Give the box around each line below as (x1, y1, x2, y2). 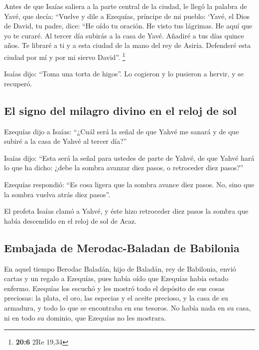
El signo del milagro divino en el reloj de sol (4, 102, 237, 118)
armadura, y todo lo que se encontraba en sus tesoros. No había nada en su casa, (4, 302, 251, 313)
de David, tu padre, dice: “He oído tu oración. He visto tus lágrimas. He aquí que (4, 20, 253, 31)
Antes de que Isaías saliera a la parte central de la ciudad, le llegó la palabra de (4, 1, 247, 11)
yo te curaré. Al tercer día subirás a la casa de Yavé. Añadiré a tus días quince (4, 30, 245, 40)
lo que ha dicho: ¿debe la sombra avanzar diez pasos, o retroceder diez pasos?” (4, 162, 244, 173)
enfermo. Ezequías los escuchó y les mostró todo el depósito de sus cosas (4, 283, 225, 293)
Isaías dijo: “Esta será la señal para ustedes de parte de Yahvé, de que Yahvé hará (4, 152, 255, 163)
